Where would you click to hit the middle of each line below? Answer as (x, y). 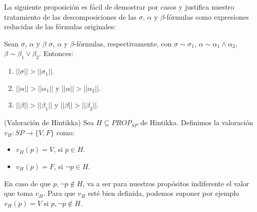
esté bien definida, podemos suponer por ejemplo (163, 193)
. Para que (59, 193)
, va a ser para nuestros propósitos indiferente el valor (166, 183)
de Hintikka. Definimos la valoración (197, 122)
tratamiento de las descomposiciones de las (70, 16)
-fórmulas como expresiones (206, 16)
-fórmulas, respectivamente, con (123, 43)
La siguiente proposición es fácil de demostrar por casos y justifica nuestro (119, 7)
